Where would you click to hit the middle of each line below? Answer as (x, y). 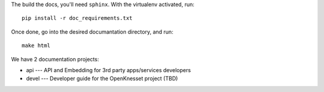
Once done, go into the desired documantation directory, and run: (92, 32)
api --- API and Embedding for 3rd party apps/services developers (109, 70)
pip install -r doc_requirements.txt (77, 18)
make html (36, 46)
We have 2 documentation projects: (55, 59)
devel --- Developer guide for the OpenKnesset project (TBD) (102, 79)
